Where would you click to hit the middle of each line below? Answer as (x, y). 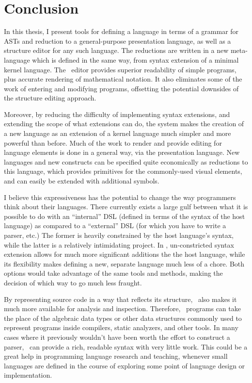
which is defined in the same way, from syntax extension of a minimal (135, 59)
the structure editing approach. (50, 98)
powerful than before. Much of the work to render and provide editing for (113, 142)
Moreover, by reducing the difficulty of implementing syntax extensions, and (117, 114)
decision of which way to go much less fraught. (73, 282)
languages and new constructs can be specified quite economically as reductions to (126, 161)
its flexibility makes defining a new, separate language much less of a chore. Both (124, 263)
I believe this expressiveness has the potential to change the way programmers (120, 197)
